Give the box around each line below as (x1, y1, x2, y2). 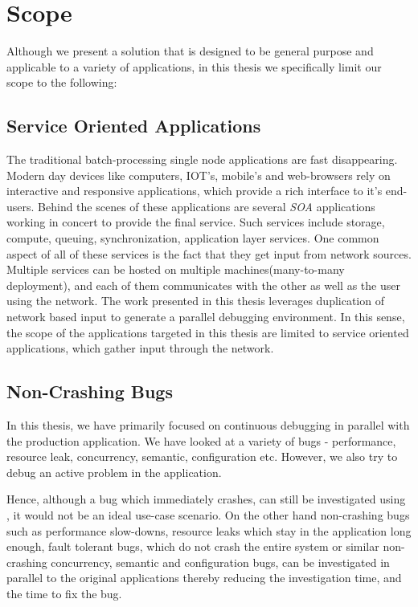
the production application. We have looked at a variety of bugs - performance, (6, 432, 396, 449)
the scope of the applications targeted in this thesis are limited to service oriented (6, 324, 409, 340)
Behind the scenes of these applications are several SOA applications (38, 198, 375, 214)
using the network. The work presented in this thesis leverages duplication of (6, 292, 384, 309)
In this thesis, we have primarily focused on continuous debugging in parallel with (6, 417, 410, 434)
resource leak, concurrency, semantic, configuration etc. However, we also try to (6, 448, 398, 465)
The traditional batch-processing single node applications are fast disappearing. (6, 151, 398, 168)
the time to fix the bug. (6, 585, 122, 601)
